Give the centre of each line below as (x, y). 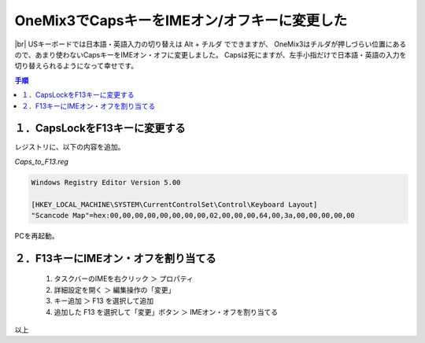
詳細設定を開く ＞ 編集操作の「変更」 (115, 290)
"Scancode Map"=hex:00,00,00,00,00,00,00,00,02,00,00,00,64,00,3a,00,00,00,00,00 (193, 215)
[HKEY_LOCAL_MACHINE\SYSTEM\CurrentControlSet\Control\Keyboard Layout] (174, 204)
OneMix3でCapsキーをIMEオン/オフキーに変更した (181, 20)
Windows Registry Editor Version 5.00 (106, 182)
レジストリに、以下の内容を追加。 (70, 147)
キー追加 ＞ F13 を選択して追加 (103, 301)
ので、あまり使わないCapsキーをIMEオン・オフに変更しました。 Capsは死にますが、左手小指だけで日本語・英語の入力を (211, 54)
